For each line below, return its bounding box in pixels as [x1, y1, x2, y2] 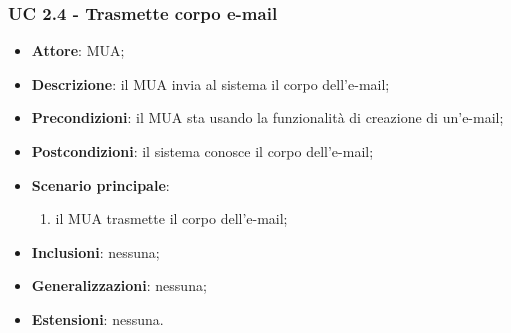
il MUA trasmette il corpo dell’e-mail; [55, 208, 288, 229]
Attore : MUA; [31, 40, 125, 61]
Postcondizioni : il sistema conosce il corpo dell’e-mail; [31, 141, 374, 161]
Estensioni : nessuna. [31, 308, 164, 329]
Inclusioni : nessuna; [31, 241, 160, 262]
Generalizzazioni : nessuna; [31, 275, 207, 296]
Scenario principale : [31, 174, 170, 195]
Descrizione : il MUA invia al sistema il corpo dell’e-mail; [31, 73, 390, 94]
